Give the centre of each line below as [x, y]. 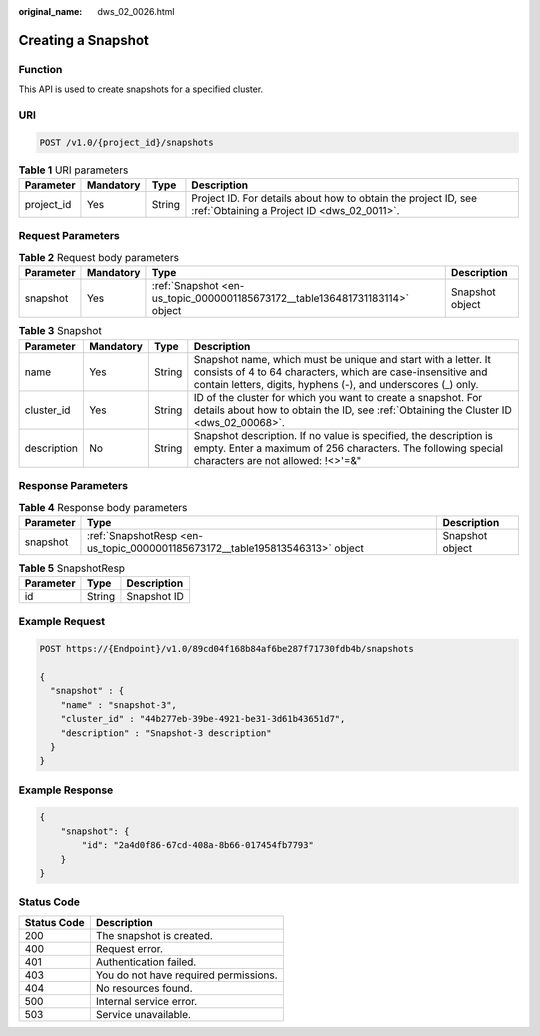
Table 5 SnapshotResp [71, 568]
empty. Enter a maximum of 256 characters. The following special [348, 448]
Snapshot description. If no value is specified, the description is [343, 435]
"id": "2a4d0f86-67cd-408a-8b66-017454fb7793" [197, 845]
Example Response [66, 790]
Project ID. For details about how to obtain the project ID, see [334, 198]
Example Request [61, 622]
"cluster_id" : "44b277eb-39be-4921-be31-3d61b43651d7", [203, 719]
